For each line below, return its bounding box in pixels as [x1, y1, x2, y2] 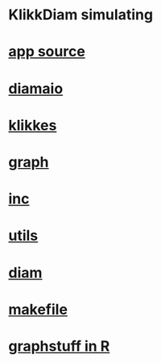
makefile [8, 300, 68, 319]
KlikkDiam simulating [8, 6, 154, 24]
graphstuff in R [8, 336, 110, 355]
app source [8, 43, 86, 61]
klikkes [8, 116, 57, 134]
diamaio [8, 79, 64, 97]
